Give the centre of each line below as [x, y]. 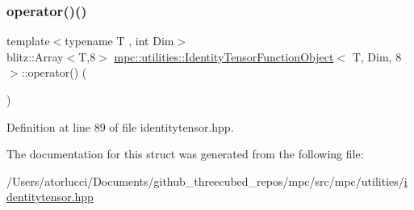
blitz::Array [35, 56]
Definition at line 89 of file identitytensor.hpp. [120, 126]
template [28, 41]
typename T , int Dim [119, 41]
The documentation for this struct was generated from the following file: [185, 154]
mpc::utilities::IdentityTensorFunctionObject [224, 56]
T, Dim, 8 [377, 56]
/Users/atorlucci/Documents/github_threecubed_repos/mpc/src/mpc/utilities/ [205, 181]
